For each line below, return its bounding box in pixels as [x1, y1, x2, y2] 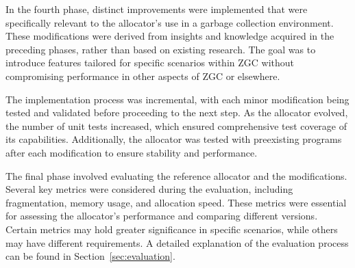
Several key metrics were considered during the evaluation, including [5, 182, 293, 196]
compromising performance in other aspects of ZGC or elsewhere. [5, 68, 280, 83]
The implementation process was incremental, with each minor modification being [5, 92, 350, 106]
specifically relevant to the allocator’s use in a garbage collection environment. [5, 15, 334, 29]
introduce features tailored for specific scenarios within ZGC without [5, 55, 295, 70]
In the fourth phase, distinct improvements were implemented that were [5, 2, 308, 16]
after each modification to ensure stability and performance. [5, 145, 258, 159]
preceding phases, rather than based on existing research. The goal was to [5, 42, 316, 56]
